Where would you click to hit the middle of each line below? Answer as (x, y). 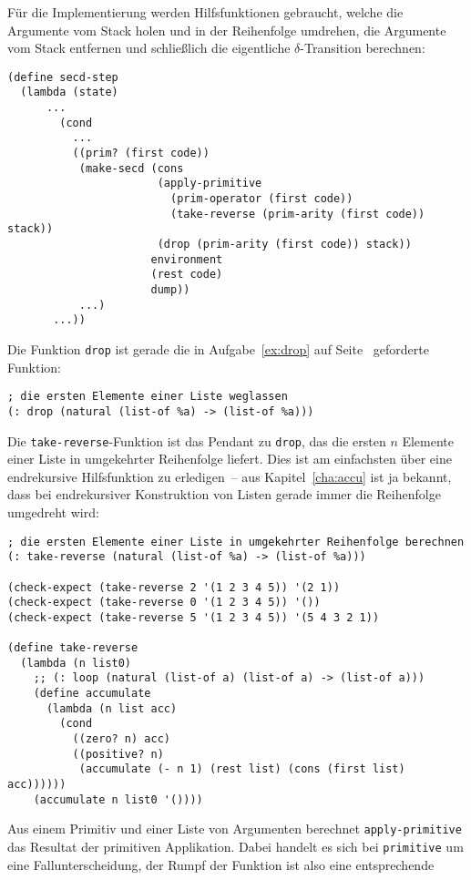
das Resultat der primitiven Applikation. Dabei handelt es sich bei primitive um (235, 846)
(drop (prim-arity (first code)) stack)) (284, 244)
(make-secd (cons (131, 168)
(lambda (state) (69, 92)
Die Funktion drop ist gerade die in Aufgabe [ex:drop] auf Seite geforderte (218, 348)
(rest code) (187, 275)
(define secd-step (63, 77)
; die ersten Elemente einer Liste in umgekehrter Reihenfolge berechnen (236, 542)
